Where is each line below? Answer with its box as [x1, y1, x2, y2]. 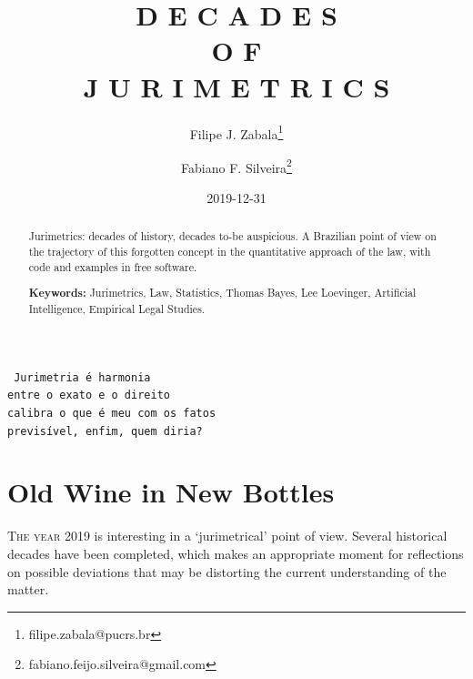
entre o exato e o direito [7, 389, 170, 402]
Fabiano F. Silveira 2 [181, 155, 292, 177]
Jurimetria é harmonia [14, 370, 151, 384]
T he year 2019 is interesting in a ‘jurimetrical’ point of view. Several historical [7, 526, 448, 545]
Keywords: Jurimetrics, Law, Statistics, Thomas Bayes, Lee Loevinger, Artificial [28, 285, 417, 301]
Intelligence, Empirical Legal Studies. [28, 300, 206, 316]
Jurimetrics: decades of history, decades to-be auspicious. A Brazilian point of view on [28, 228, 437, 244]
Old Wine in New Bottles [7, 473, 335, 511]
